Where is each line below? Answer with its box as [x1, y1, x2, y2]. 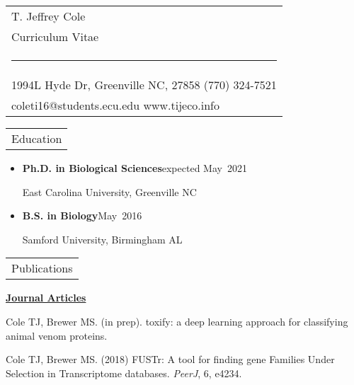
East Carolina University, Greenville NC [22, 184, 197, 199]
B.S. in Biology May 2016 [22, 208, 142, 223]
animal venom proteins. [6, 328, 108, 343]
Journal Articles [6, 290, 86, 305]
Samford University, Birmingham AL [22, 231, 183, 246]
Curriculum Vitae [11, 28, 99, 45]
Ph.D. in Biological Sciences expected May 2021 [22, 161, 247, 175]
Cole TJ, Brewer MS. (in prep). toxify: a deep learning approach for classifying [6, 314, 348, 328]
